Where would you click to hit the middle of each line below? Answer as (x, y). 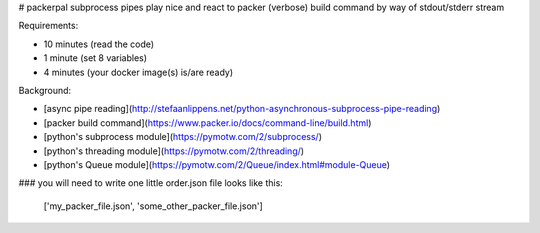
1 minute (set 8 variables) (95, 58)
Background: (45, 90)
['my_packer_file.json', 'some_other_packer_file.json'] (153, 206)
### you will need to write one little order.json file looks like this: (151, 183)
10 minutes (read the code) (99, 44)
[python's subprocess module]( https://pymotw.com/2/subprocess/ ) (182, 137)
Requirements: (48, 26)
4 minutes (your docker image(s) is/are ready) (138, 72)
